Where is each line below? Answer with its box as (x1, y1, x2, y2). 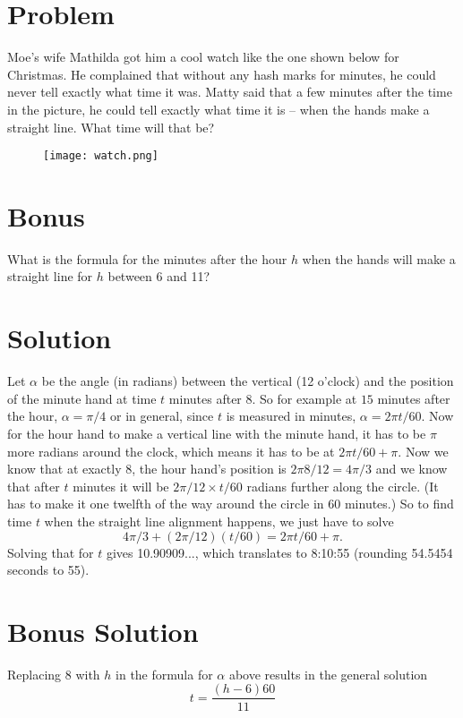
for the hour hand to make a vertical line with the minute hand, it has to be (7, 423, 426, 442)
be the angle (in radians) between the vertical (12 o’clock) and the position (41, 372, 454, 390)
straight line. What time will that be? (7, 117, 215, 136)
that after (7, 476, 60, 495)
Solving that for (7, 543, 94, 561)
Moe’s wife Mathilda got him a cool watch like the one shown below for (7, 47, 399, 66)
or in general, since (109, 406, 214, 425)
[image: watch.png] (43, 150, 159, 163)
